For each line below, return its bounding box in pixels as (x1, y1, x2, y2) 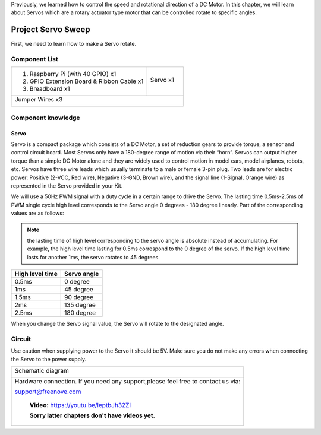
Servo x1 (150, 76, 175, 84)
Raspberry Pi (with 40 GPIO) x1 (29, 70, 117, 78)
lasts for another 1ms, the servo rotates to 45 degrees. (27, 253, 160, 261)
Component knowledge (11, 113, 80, 122)
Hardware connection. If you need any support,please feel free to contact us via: (14, 377, 241, 385)
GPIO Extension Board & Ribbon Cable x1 (29, 77, 144, 85)
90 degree (64, 293, 94, 301)
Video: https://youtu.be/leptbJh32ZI (29, 401, 131, 409)
